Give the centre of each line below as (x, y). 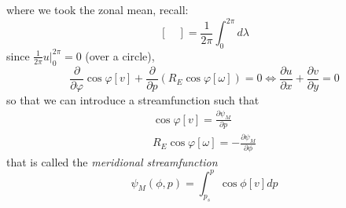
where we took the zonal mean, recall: (98, 9)
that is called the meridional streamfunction (112, 161)
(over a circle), (120, 55)
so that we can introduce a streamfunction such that (133, 99)
